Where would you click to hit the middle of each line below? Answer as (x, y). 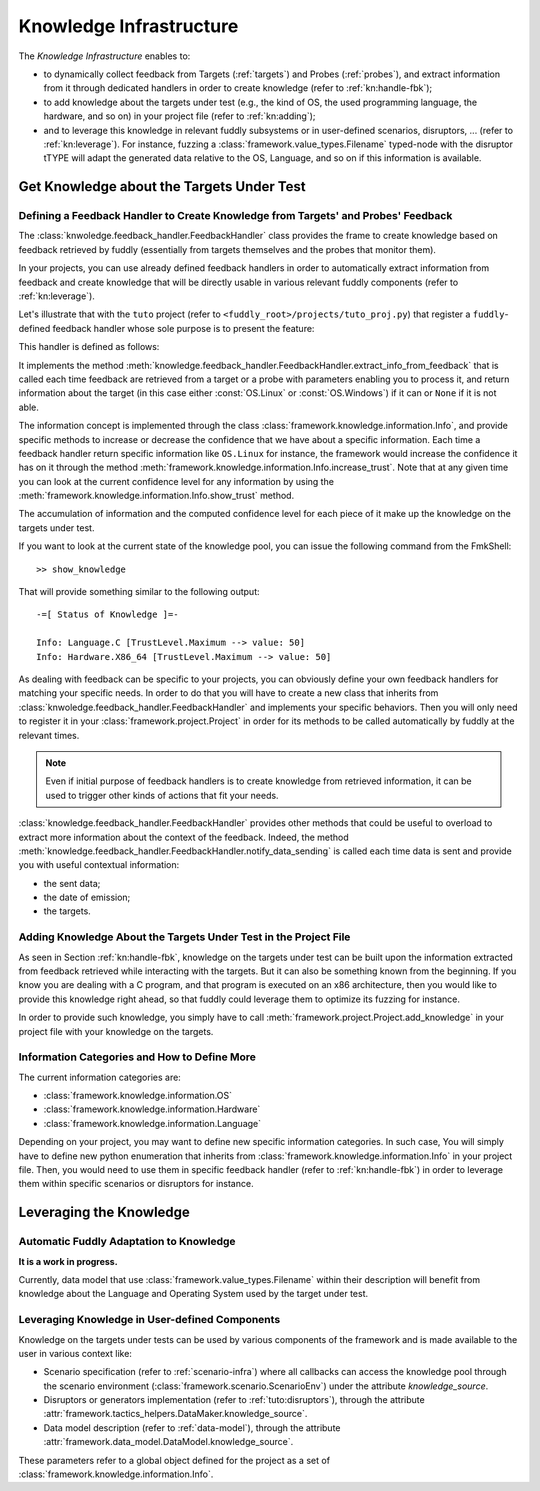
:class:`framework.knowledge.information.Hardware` (152, 1109)
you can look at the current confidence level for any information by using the (176, 481)
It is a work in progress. (68, 1261)
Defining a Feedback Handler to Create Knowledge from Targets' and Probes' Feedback (235, 216)
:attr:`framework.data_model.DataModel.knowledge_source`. (168, 1442)
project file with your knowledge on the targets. (116, 1031)
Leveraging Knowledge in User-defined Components (149, 1320)
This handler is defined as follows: (89, 347)
